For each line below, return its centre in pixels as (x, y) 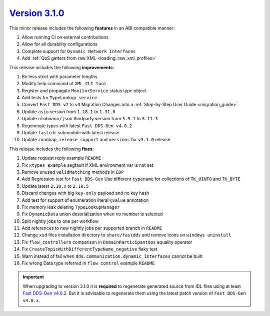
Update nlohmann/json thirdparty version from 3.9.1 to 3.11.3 (90, 119)
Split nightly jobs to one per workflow (60, 221)
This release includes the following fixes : (51, 149)
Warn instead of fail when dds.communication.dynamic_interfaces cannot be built (112, 256)
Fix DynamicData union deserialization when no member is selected (92, 214)
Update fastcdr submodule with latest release (70, 133)
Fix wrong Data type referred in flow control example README (88, 263)
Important (33, 277)
